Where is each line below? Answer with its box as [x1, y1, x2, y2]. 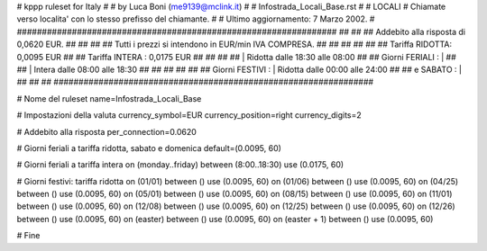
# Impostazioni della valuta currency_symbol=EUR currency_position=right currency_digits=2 [16, 110, 363, 121]
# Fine [16, 230, 41, 241]
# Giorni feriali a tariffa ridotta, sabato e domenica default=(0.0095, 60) [16, 142, 281, 153]
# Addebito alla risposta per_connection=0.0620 [16, 126, 198, 137]
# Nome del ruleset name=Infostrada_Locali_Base [16, 93, 202, 103]
